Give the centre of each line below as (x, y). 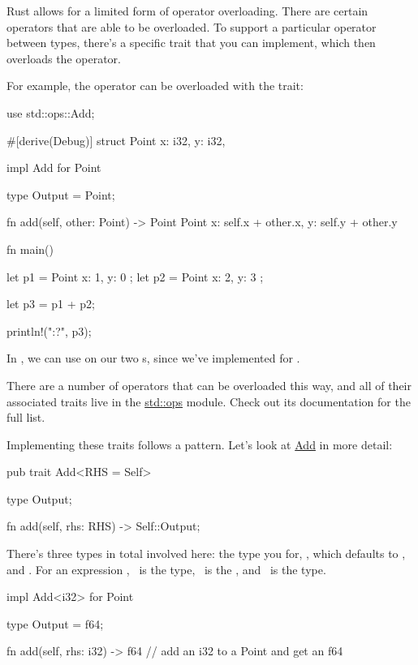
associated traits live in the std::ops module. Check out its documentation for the (209, 401)
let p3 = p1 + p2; (51, 304)
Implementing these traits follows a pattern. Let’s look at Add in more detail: (200, 444)
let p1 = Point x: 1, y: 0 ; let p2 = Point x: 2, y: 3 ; (135, 276)
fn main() (30, 249)
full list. (26, 417)
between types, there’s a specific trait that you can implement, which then (191, 43)
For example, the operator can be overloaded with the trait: (155, 86)
